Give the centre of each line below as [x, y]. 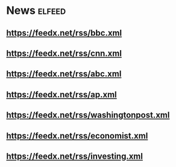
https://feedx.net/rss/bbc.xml [64, 33]
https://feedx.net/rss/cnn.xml [64, 53]
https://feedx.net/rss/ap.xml [62, 94]
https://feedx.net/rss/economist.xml [77, 136]
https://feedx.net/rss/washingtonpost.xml [88, 115]
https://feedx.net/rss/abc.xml [64, 74]
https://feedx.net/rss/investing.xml [75, 156]
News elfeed [36, 11]
